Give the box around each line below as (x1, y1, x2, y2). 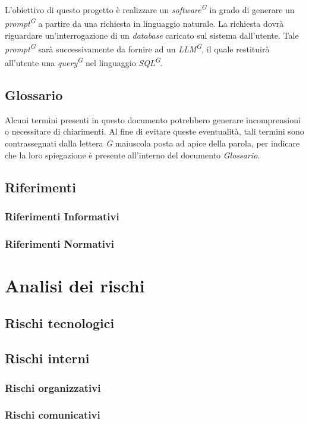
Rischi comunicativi (5, 407, 100, 422)
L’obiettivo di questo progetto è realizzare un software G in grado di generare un (5, 2, 295, 15)
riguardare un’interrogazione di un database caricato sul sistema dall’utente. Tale (5, 29, 299, 41)
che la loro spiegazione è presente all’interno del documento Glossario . (5, 148, 260, 161)
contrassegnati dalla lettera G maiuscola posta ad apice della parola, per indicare (5, 136, 300, 149)
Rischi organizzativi (5, 380, 101, 395)
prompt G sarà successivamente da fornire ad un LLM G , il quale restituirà (5, 41, 270, 55)
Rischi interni (5, 349, 90, 367)
